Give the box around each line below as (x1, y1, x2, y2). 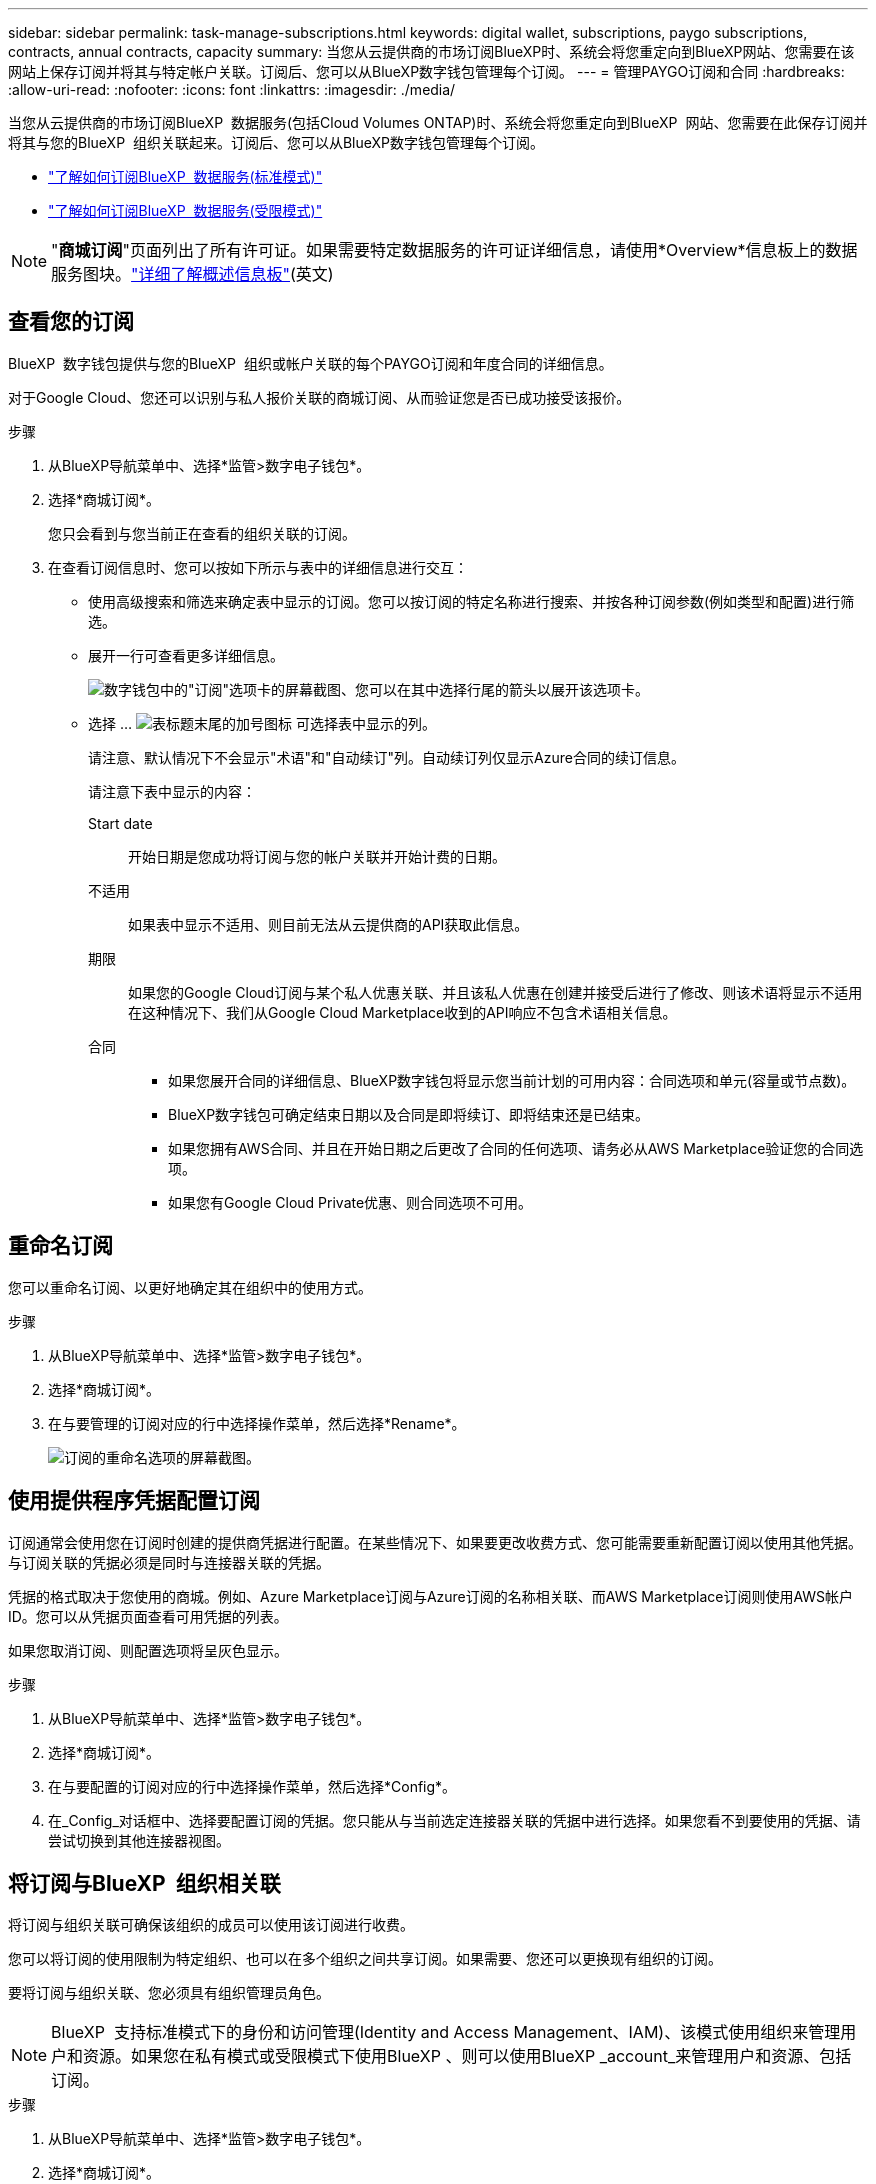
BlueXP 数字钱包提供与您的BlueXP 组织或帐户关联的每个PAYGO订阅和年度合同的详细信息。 (8, 354, 613, 372)
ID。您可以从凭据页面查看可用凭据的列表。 (8, 1607, 288, 1625)
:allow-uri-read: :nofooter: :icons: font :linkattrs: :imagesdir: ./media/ (8, 81, 456, 98)
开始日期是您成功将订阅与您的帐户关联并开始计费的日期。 (128, 847, 506, 865)
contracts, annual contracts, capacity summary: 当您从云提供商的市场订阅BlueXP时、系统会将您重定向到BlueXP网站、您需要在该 (8, 43, 855, 60)
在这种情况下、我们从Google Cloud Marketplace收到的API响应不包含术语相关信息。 (128, 1003, 677, 1021)
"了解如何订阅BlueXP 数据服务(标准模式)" (48, 168, 323, 185)
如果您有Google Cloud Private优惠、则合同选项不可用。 (168, 1193, 533, 1211)
